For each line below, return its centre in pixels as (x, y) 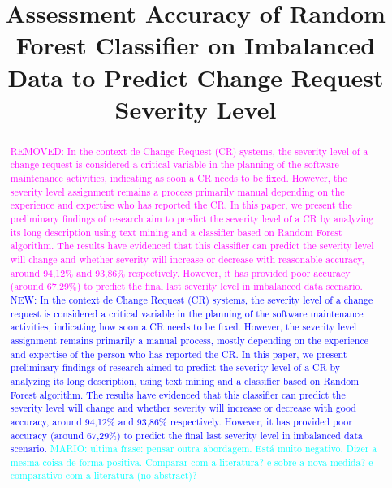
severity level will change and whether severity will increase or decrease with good (183, 408)
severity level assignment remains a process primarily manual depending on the (177, 191)
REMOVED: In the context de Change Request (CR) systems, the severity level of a (189, 151)
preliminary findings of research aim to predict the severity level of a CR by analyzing (192, 219)
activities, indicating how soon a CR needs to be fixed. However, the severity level (183, 327)
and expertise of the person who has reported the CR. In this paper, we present (179, 354)
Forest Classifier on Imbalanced (196, 45)
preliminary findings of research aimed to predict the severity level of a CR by (175, 367)
